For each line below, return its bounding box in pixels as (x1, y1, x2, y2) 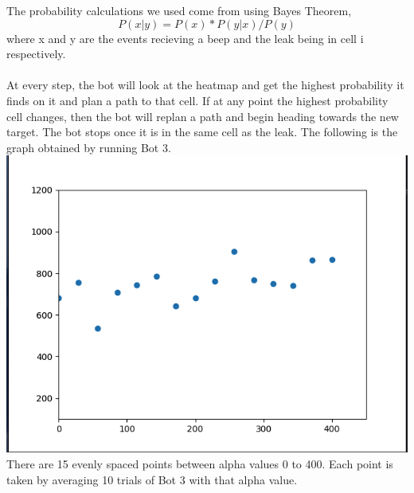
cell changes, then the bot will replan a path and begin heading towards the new (6, 108, 399, 124)
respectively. (6, 45, 66, 62)
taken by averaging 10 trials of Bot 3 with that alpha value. (6, 471, 298, 487)
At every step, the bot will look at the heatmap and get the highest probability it (6, 76, 404, 93)
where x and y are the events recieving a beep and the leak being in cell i (6, 29, 364, 46)
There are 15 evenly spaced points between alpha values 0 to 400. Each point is (6, 456, 393, 472)
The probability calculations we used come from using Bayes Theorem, (6, 2, 352, 18)
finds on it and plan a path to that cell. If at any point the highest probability (6, 92, 389, 108)
